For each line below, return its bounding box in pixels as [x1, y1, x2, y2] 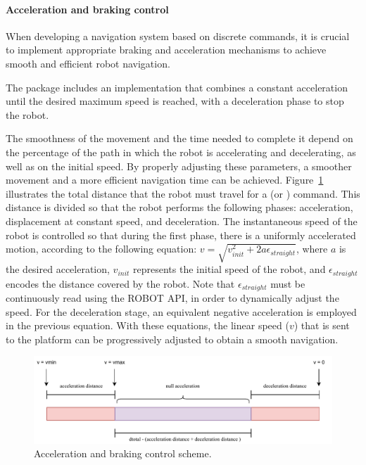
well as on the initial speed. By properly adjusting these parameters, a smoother [6, 158, 352, 173]
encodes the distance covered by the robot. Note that [6, 276, 235, 291]
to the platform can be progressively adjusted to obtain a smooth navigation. [6, 331, 339, 346]
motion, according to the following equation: [6, 241, 197, 256]
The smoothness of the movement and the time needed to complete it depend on [6, 131, 353, 146]
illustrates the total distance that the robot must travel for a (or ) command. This [6, 186, 360, 200]
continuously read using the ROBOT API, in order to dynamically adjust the [6, 290, 339, 305]
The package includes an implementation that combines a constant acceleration [6, 79, 348, 94]
